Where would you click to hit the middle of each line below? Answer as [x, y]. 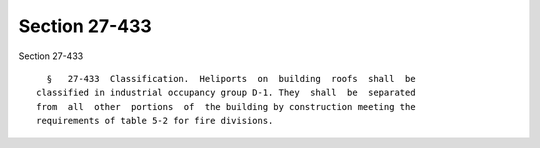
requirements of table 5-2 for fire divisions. [155, 121]
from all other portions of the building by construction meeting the [226, 106]
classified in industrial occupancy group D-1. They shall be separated [226, 93]
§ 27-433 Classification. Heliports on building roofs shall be [231, 78]
